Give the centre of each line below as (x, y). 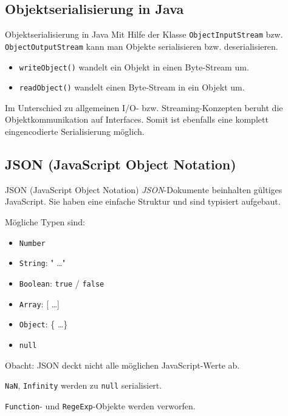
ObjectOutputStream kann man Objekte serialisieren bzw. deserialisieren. (142, 46)
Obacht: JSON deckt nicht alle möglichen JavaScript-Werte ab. (122, 365)
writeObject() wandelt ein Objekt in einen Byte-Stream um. (134, 66)
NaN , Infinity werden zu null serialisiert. (84, 385)
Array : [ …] (39, 303)
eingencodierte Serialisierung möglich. (75, 131)
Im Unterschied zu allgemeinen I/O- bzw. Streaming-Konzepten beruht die (144, 107)
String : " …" (42, 263)
